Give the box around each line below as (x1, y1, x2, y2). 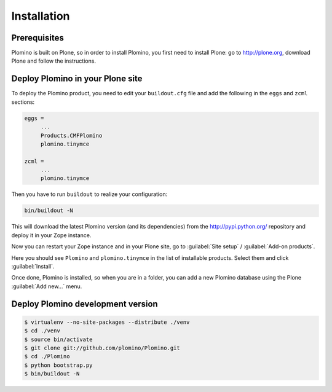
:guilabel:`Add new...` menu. (11, 283, 82, 290)
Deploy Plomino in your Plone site (11, 74, 143, 84)
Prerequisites (11, 33, 64, 43)
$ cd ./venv (24, 327, 61, 334)
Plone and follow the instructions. (11, 57, 97, 65)
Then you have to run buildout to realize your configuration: (11, 190, 168, 198)
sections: (11, 98, 35, 106)
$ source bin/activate (24, 335, 93, 343)
